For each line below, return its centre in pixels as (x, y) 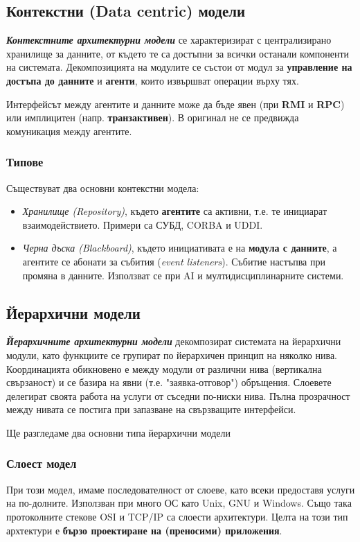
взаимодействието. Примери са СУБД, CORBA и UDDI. (143, 224)
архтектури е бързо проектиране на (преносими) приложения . (144, 530)
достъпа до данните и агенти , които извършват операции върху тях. (153, 80)
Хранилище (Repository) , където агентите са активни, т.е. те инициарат (175, 211)
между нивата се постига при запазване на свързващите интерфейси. (151, 409)
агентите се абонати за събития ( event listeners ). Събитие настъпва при (174, 261)
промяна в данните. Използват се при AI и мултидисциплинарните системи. (183, 275)
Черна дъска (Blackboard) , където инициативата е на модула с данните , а (180, 248)
